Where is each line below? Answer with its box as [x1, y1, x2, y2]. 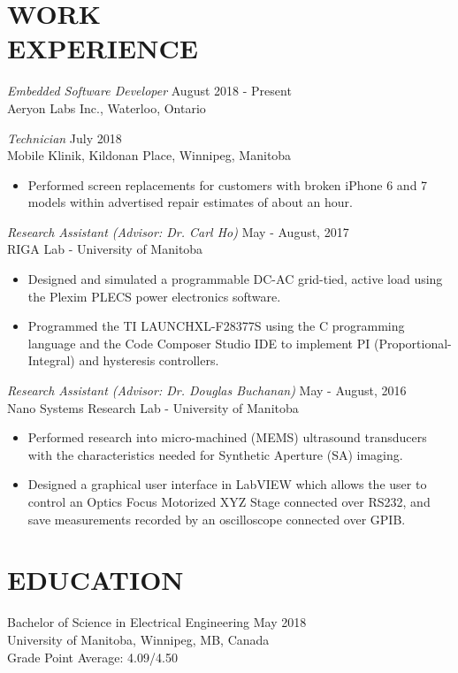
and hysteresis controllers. [79, 351, 219, 370]
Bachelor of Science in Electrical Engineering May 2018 [7, 613, 307, 631]
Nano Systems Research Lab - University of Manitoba [7, 398, 299, 417]
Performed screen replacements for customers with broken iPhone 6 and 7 [27, 175, 428, 194]
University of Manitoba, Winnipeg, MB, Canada [7, 630, 270, 648]
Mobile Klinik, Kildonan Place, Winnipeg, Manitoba [7, 146, 292, 164]
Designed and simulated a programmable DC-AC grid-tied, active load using [27, 270, 443, 288]
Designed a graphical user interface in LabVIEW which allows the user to [27, 475, 427, 493]
